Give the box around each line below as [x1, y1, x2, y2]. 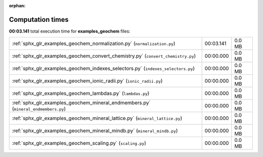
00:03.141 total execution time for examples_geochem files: [9, 28, 131, 34]
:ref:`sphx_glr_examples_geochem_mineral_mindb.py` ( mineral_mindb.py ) [12, 127, 178, 134]
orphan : [9, 3, 26, 8]
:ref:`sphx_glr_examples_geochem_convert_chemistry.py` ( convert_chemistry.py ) [12, 52, 196, 59]
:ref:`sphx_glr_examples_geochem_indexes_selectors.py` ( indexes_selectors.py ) [12, 65, 195, 72]
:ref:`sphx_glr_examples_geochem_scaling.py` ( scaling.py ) [12, 140, 146, 147]
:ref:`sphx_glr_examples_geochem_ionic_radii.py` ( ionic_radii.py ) [12, 78, 163, 85]
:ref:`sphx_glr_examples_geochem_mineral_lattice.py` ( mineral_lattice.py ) [12, 115, 183, 122]
